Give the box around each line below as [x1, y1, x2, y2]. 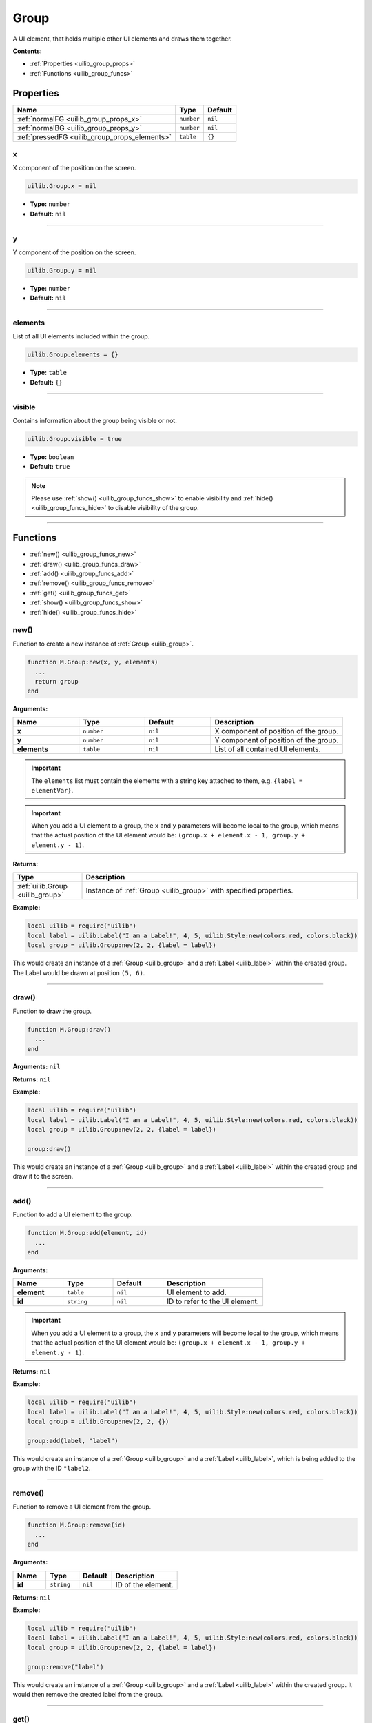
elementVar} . [31, 786, 74, 795]
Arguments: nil [12, 1062, 61, 1071]
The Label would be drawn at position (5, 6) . [12, 968, 145, 977]
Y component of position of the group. [214, 735, 339, 745]
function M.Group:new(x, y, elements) [27, 658, 158, 666]
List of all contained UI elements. [214, 744, 321, 754]
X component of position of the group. [214, 726, 339, 736]
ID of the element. [115, 1580, 174, 1589]
